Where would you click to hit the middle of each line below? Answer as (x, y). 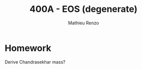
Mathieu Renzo (83, 23)
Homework (28, 48)
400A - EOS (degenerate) (83, 9)
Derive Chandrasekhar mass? (35, 62)
